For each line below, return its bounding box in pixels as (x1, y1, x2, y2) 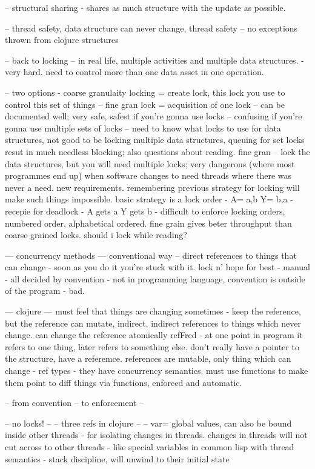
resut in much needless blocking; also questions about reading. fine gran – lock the (5, 145, 310, 158)
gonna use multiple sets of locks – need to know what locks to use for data (5, 121, 281, 134)
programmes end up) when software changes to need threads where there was (5, 169, 292, 182)
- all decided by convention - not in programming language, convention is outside (5, 272, 305, 285)
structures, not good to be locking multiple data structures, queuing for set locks (5, 133, 305, 146)
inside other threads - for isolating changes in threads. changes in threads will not (5, 428, 308, 441)
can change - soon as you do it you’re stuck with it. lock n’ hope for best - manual (5, 261, 310, 273)
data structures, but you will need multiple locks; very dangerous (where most (5, 157, 295, 170)
